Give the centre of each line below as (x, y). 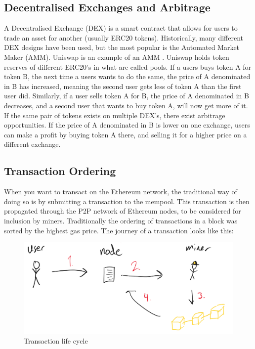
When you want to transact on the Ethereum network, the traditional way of (121, 192)
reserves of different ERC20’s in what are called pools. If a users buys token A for (128, 66)
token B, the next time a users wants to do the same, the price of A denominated (127, 76)
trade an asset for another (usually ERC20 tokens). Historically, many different (124, 37)
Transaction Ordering (60, 171)
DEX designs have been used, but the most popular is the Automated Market (122, 47)
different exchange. (32, 144)
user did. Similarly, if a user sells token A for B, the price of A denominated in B (127, 96)
